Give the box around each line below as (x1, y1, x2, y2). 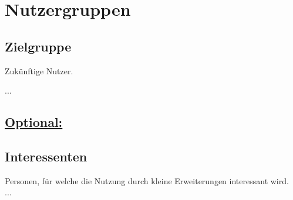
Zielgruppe (5, 37, 72, 55)
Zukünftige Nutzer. (5, 64, 73, 77)
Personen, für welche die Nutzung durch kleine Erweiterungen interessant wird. (5, 174, 289, 187)
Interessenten (5, 147, 87, 165)
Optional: (5, 113, 63, 131)
